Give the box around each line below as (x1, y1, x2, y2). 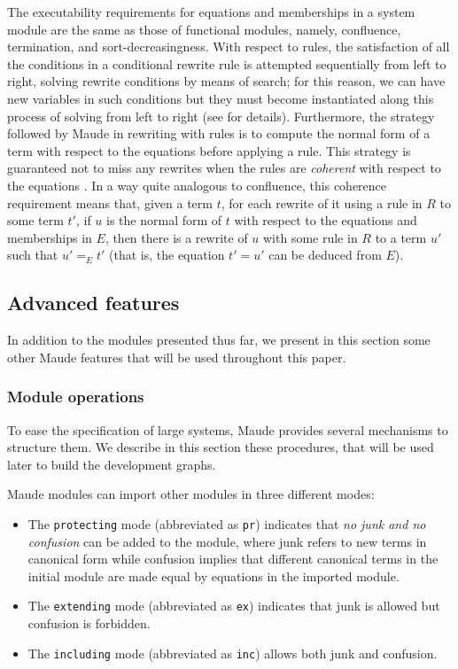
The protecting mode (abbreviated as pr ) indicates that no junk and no (27, 514, 426, 533)
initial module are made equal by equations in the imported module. (27, 566, 400, 585)
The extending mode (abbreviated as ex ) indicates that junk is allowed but (27, 596, 440, 615)
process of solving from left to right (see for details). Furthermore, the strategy (7, 106, 435, 125)
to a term (375, 228, 427, 246)
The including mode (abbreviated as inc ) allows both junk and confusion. (27, 643, 438, 662)
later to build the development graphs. (7, 455, 216, 473)
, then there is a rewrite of (105, 228, 248, 246)
